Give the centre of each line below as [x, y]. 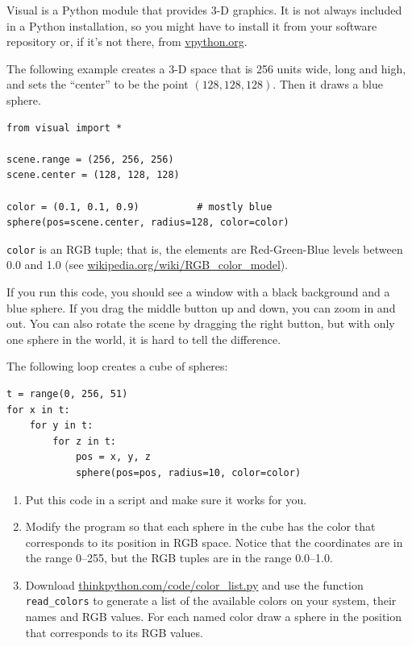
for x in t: [38, 410]
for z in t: [85, 441]
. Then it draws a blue [328, 84]
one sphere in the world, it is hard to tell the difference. [144, 339]
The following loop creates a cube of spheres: [117, 366]
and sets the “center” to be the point [98, 84]
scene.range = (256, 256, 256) [90, 159]
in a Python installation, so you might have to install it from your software [192, 25]
